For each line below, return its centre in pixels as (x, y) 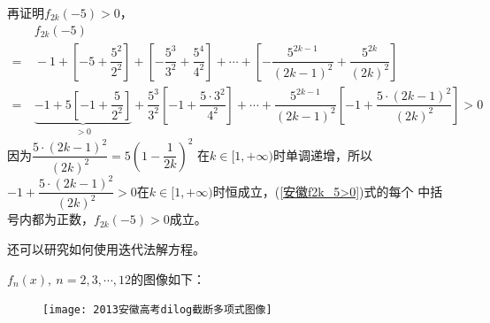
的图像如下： (168, 278)
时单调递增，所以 (322, 154)
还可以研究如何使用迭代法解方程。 (106, 249)
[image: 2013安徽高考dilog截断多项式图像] (157, 310)
